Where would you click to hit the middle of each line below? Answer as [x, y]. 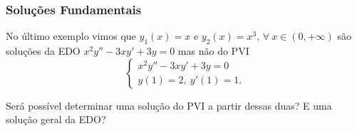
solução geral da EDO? [56, 119]
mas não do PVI [213, 51]
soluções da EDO [43, 51]
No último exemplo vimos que [71, 36]
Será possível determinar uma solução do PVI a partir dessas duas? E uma [169, 105]
